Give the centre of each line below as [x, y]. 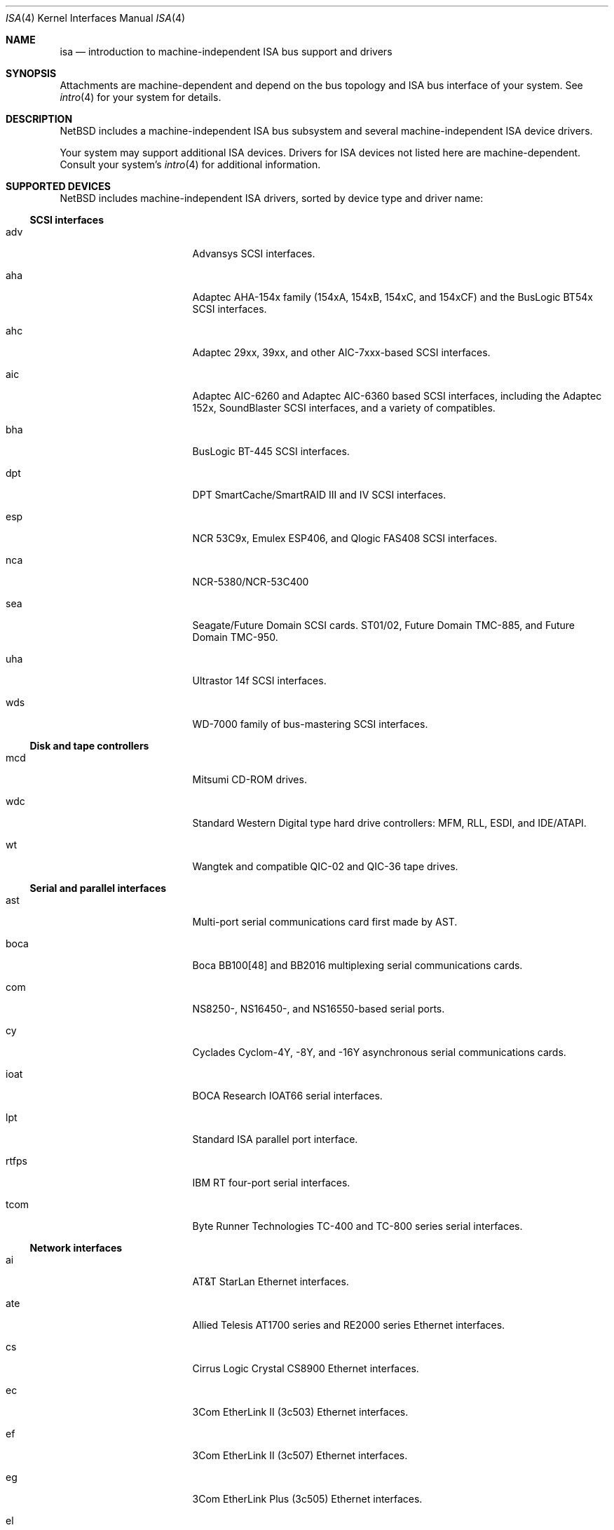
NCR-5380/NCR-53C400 [251, 582]
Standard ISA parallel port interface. [275, 1139]
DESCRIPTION [39, 119]
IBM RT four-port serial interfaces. [271, 1183]
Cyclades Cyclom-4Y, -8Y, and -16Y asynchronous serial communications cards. [379, 1052]
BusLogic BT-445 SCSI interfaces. [271, 451]
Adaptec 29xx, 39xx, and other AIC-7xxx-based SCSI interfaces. [341, 352]
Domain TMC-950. [235, 637]
